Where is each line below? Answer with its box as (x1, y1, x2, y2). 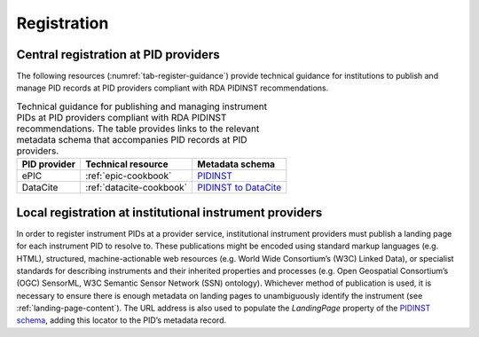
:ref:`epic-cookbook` (85, 169, 172, 182)
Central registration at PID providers (16, 47, 221, 62)
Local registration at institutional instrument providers (16, 205, 323, 220)
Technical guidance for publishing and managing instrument (16, 100, 268, 113)
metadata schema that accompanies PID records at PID (16, 134, 247, 146)
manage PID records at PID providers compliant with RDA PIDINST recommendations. (16, 82, 329, 93)
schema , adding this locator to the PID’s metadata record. (16, 315, 227, 325)
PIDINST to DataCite (196, 182, 282, 194)
